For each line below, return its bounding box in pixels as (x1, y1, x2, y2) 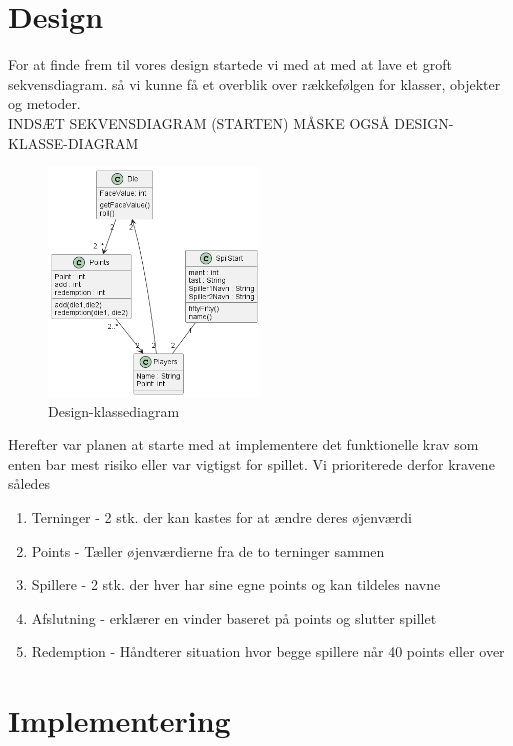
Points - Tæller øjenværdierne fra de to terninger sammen (31, 540, 385, 561)
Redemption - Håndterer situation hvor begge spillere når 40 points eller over (31, 641, 505, 662)
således (8, 473, 51, 494)
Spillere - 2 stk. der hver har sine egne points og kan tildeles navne (31, 574, 441, 595)
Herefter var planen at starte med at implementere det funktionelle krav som (8, 434, 479, 455)
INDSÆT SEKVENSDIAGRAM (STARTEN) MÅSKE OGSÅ (8, 112, 390, 133)
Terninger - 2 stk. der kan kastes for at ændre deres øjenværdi (31, 506, 412, 527)
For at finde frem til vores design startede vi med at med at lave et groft (8, 54, 452, 75)
